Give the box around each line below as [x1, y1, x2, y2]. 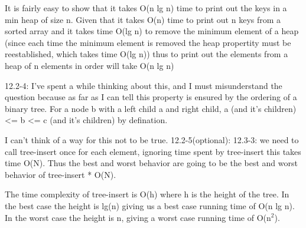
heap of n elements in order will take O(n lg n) [5, 59, 174, 71]
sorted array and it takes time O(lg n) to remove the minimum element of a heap [5, 25, 299, 37]
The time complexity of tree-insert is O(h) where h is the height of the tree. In [5, 188, 289, 200]
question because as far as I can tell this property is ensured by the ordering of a [5, 91, 297, 103]
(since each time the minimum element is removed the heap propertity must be [5, 36, 291, 48]
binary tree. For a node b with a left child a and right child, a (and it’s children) [5, 102, 297, 114]
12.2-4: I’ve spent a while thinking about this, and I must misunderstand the [5, 79, 282, 91]
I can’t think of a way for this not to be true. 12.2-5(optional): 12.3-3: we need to [5, 133, 299, 146]
